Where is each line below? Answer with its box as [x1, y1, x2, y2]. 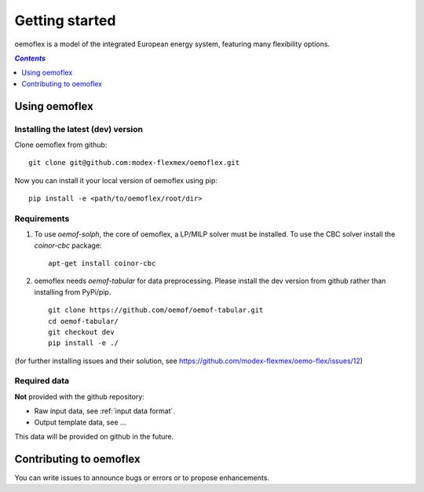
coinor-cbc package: [34, 240, 102, 250]
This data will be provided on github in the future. [14, 432, 174, 442]
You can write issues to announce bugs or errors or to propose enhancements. [14, 472, 270, 483]
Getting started [14, 12, 116, 29]
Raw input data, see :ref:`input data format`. [34, 406, 176, 416]
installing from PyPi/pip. [34, 287, 111, 296]
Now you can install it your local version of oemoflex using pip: [14, 175, 217, 185]
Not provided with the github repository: [14, 391, 144, 401]
